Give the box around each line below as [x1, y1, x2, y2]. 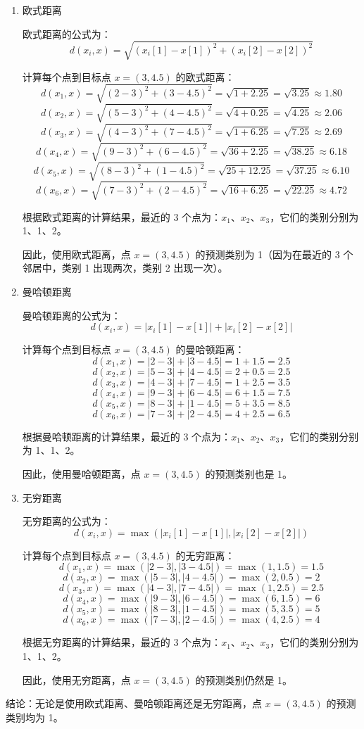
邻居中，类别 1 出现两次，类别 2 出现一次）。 [22, 260, 228, 275]
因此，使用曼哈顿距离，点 [22, 466, 141, 481]
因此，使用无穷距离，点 [22, 672, 131, 687]
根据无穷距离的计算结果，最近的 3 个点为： [22, 635, 222, 649]
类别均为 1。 [6, 709, 63, 724]
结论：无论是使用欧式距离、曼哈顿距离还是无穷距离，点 [6, 696, 262, 711]
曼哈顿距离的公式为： [22, 308, 121, 322]
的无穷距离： [175, 547, 235, 562]
